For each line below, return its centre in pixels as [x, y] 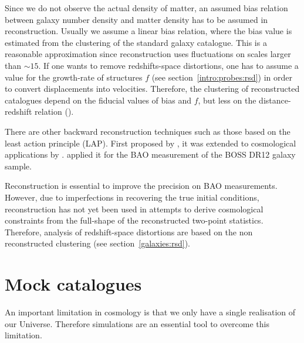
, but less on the [227, 100]
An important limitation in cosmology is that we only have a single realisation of [150, 312]
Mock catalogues [73, 284]
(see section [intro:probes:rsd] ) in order [222, 77]
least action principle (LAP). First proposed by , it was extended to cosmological [151, 143]
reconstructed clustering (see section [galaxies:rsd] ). [98, 243]
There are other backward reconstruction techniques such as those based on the [148, 131]
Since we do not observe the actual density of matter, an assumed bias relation [146, 8]
